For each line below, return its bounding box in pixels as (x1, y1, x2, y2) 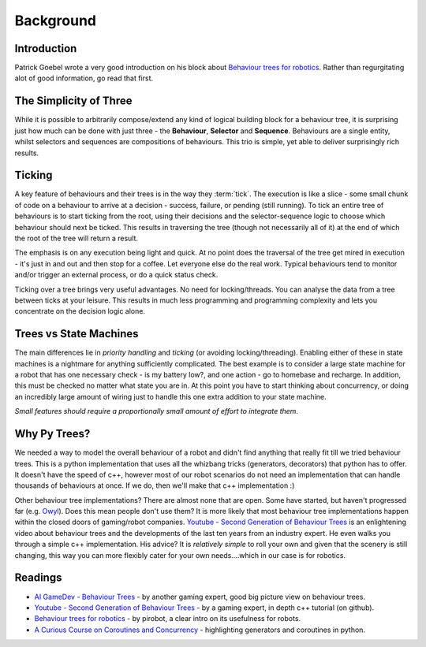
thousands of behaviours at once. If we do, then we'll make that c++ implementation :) (14, 481, 295, 490)
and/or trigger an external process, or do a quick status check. (14, 270, 219, 280)
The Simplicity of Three (14, 95, 133, 108)
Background (14, 12, 96, 29)
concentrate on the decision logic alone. (14, 307, 146, 316)
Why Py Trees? (14, 427, 91, 441)
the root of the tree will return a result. (14, 233, 138, 243)
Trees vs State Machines (14, 327, 139, 340)
